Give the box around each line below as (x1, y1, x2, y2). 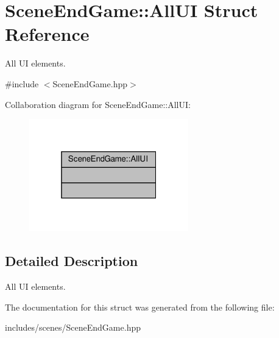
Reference (5, 21, 90, 46)
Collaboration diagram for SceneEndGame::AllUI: (5, 98, 191, 110)
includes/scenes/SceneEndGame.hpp (5, 321, 141, 334)
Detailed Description (5, 251, 138, 270)
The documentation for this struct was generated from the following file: (5, 300, 275, 313)
